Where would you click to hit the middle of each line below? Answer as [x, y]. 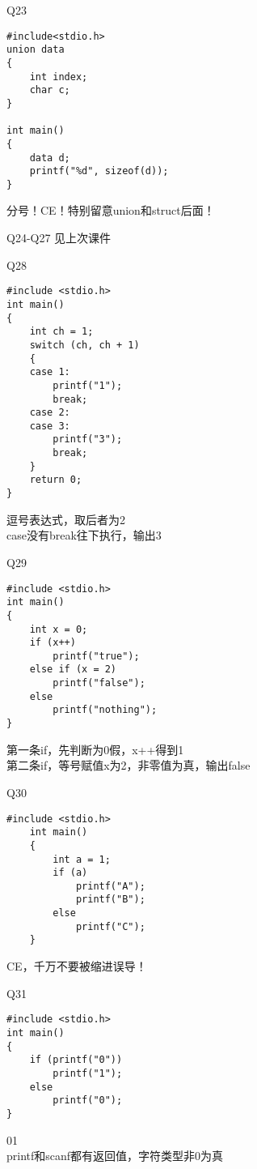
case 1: [50, 372]
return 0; [56, 480]
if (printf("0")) [76, 1060]
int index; [59, 77]
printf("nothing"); [105, 710]
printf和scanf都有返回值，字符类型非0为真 [115, 1156]
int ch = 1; [61, 332]
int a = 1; [82, 859]
